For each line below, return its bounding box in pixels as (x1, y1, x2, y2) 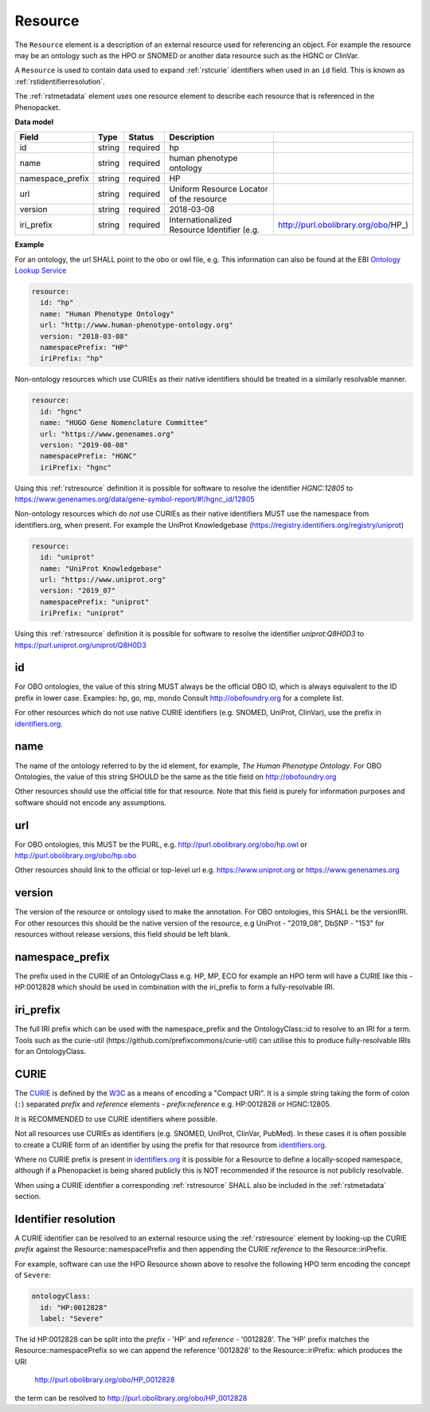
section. (14, 1192, 41, 1202)
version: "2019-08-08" (40, 440, 129, 450)
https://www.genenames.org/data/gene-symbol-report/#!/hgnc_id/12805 (14, 494, 255, 504)
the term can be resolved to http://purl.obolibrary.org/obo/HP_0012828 (14, 1393, 248, 1402)
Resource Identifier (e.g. (169, 224, 260, 235)
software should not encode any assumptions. (14, 797, 167, 807)
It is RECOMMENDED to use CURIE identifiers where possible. (14, 1114, 218, 1123)
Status (128, 132, 154, 143)
